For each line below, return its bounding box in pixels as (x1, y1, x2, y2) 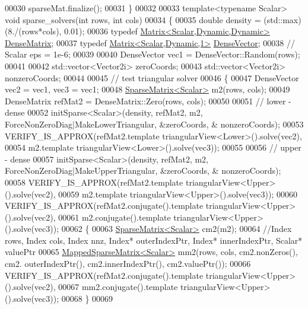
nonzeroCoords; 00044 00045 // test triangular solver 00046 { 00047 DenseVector (5, 71, 299, 84)
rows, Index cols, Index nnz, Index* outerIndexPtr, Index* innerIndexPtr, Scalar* (5, 234, 303, 246)
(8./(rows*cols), (5, 25, 62, 37)
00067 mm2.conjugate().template (58, 281, 178, 293)
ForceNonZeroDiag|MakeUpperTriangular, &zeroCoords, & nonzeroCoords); (5, 164, 281, 177)
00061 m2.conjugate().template (58, 211, 171, 223)
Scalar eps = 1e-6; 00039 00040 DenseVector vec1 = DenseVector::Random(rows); (5, 48, 300, 60)
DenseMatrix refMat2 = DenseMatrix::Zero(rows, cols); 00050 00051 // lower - (5, 94, 291, 107)
